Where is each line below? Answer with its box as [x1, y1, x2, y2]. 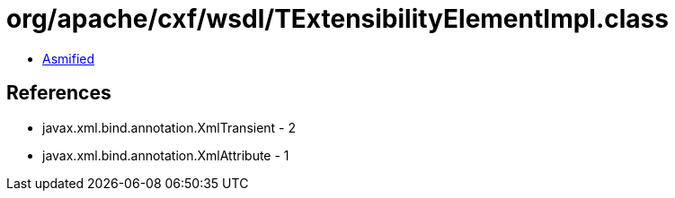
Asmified [42, 50, 95, 66]
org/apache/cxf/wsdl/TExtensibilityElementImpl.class [6, 4, 669, 34]
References [6, 82, 111, 105]
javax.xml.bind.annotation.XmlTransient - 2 [42, 119, 297, 135]
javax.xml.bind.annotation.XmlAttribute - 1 [42, 147, 289, 163]
